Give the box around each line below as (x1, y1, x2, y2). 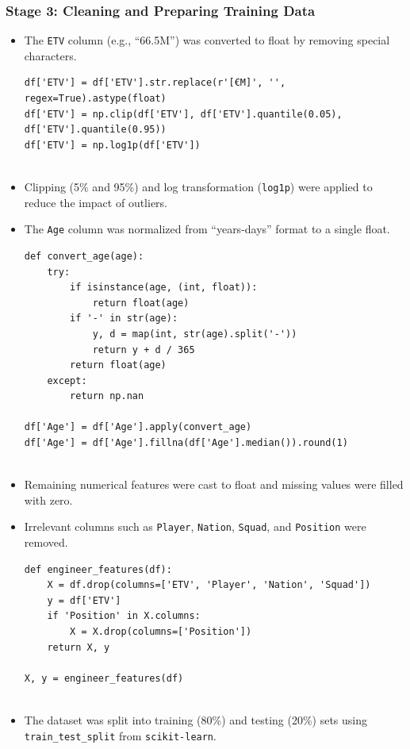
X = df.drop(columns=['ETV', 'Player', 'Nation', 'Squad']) (47, 579, 371, 591)
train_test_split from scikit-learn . (24, 727, 216, 743)
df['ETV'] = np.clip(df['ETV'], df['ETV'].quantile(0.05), (24, 108, 343, 120)
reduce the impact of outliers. (24, 194, 168, 210)
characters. (24, 47, 77, 63)
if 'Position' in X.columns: (47, 610, 201, 622)
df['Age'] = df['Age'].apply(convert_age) (24, 421, 252, 433)
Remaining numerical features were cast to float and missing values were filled (24, 476, 404, 493)
